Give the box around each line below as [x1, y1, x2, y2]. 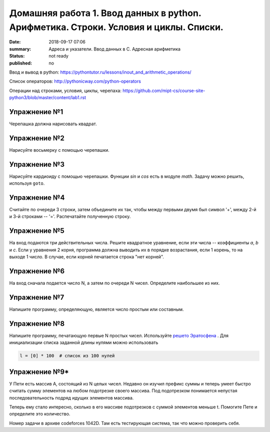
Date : [9, 39, 21, 45]
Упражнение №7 [9, 293, 64, 301]
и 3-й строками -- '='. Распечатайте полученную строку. [9, 213, 131, 220]
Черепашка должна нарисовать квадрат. [9, 121, 97, 127]
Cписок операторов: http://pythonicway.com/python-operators [9, 78, 141, 85]
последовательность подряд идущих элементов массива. [9, 394, 134, 400]
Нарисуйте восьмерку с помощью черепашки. [9, 147, 109, 153]
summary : [9, 46, 31, 52]
